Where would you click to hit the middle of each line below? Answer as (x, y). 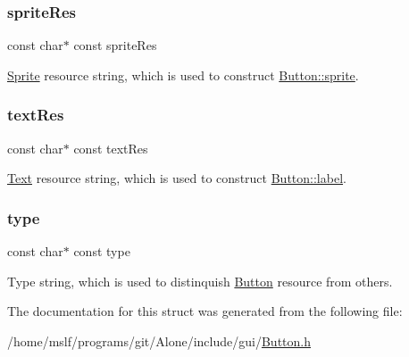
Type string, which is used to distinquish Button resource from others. (200, 281)
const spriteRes (115, 45)
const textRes (111, 148)
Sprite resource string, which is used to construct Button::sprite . (183, 75)
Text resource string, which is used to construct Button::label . (177, 178)
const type (102, 251)
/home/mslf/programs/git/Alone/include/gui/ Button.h (159, 340)
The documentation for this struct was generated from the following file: (205, 311)
